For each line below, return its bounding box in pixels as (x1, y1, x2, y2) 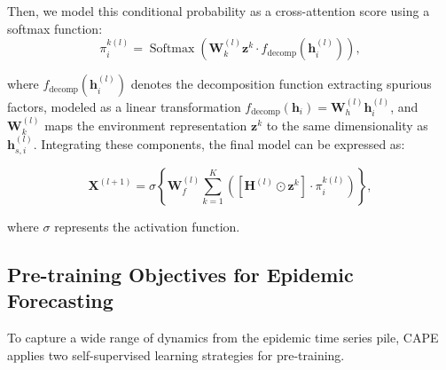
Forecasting (7, 287, 113, 314)
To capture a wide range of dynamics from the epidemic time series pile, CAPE (7, 328, 439, 347)
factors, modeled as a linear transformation (7, 98, 241, 115)
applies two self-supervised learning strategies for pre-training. (7, 345, 345, 364)
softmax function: (7, 19, 103, 37)
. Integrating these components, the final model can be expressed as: (33, 134, 405, 153)
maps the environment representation (44, 116, 247, 135)
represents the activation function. (54, 217, 240, 236)
